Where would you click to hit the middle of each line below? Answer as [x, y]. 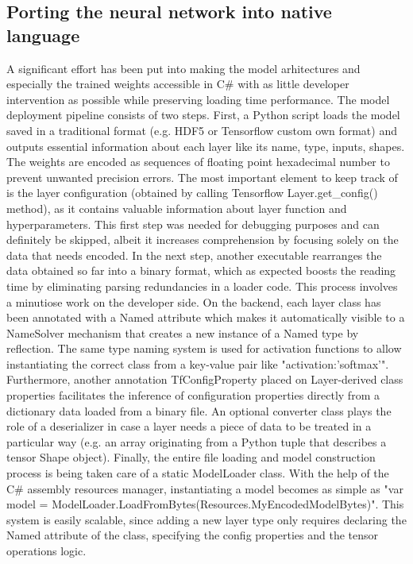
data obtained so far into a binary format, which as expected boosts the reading [201, 270]
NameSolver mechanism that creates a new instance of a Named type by [183, 332]
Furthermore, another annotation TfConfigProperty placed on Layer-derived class [205, 379]
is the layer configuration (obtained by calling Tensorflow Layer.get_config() [192, 193]
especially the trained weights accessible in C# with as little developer [178, 84]
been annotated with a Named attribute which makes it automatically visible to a [206, 317]
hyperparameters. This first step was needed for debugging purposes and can [193, 224]
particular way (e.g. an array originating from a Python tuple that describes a [197, 441]
